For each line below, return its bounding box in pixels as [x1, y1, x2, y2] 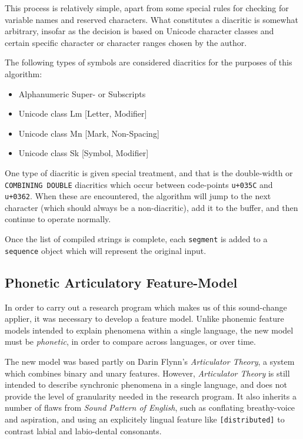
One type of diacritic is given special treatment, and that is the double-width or [5, 166, 293, 179]
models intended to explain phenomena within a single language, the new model [5, 324, 294, 336]
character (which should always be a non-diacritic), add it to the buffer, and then [5, 201, 298, 213]
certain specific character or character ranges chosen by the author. [5, 36, 247, 48]
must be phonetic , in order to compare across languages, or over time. [5, 335, 256, 348]
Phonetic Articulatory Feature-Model [5, 273, 238, 291]
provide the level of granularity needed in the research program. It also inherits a [5, 390, 297, 402]
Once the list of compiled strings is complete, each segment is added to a [5, 233, 268, 245]
